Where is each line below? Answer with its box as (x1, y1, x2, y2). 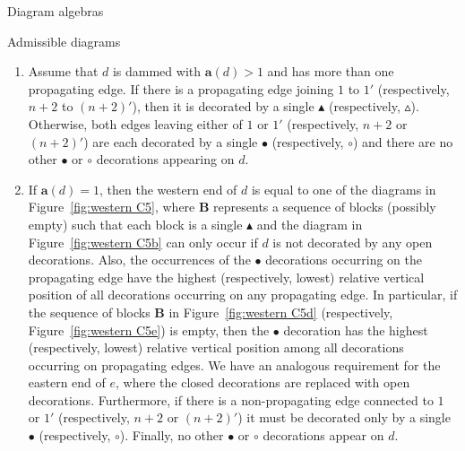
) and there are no (352, 132, 453, 151)
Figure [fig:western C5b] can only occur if (28, 232, 258, 251)
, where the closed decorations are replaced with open (116, 373, 410, 392)
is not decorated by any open (272, 232, 433, 251)
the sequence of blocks (28, 302, 151, 321)
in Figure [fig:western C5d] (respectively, (168, 302, 393, 321)
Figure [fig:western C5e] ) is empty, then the (28, 320, 270, 339)
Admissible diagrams (7, 31, 121, 50)
